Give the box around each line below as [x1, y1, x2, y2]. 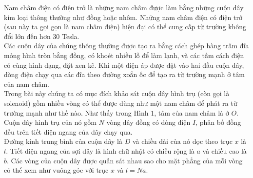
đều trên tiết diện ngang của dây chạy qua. [4, 126, 133, 137]
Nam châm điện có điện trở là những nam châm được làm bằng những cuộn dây [4, 2, 244, 12]
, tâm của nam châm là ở [154, 107, 229, 118]
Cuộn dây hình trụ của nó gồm [4, 117, 97, 127]
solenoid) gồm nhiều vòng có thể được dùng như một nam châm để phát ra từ [4, 98, 237, 108]
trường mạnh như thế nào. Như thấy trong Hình [4, 107, 149, 118]
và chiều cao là [202, 145, 247, 156]
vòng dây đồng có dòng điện [106, 117, 191, 127]
